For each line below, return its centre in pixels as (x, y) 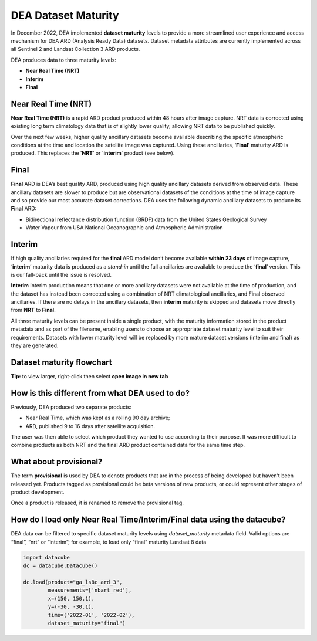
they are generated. (35, 345)
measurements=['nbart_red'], (90, 590)
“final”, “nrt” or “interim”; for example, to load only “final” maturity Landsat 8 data (109, 542)
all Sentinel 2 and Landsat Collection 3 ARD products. (75, 49)
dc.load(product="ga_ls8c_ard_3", (73, 582)
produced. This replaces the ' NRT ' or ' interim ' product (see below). (93, 153)
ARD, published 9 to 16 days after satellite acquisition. (90, 426)
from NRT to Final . (33, 310)
